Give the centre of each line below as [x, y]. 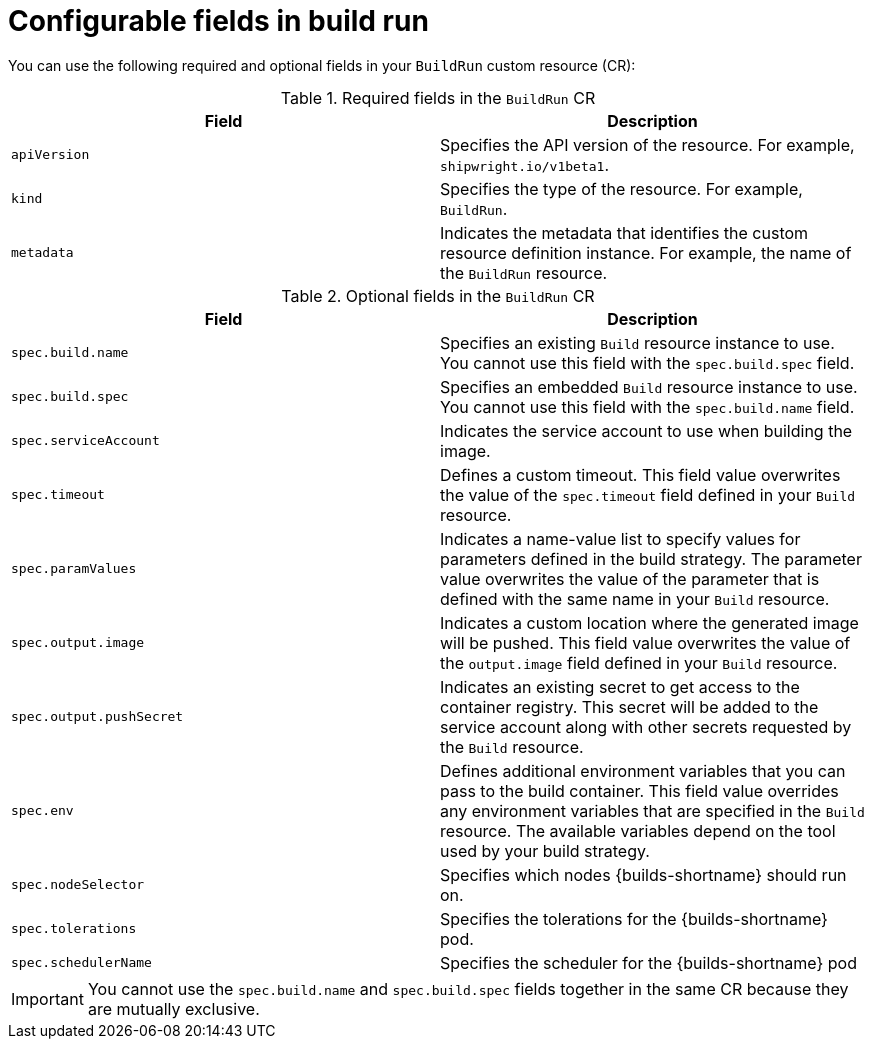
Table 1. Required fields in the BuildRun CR [438, 97]
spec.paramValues [74, 569]
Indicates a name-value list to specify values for [620, 538]
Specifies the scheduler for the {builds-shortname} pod [648, 962]
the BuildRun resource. [524, 272]
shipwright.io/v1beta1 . [524, 164]
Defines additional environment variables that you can [643, 770]
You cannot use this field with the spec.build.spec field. [647, 362]
